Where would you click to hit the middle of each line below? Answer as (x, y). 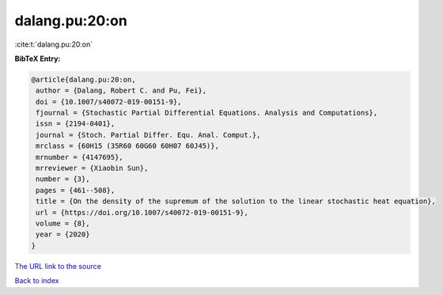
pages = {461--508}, (76, 190)
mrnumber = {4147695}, (80, 157)
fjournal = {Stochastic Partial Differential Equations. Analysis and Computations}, (207, 113)
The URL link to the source (58, 266)
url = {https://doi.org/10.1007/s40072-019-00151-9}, (142, 212)
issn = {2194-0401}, (76, 124)
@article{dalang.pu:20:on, (83, 79)
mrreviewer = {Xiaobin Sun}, (92, 168)
